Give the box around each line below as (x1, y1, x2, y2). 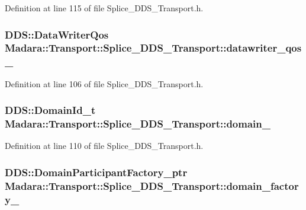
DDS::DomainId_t (5, 103, 96, 117)
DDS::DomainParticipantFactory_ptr (5, 164, 188, 179)
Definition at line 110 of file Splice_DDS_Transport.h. (5, 139, 204, 152)
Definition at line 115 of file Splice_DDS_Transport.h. (5, 2, 204, 14)
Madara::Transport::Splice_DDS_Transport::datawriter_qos (5, 40, 302, 55)
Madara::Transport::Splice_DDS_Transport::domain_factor (5, 178, 299, 193)
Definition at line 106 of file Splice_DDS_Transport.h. (5, 77, 204, 90)
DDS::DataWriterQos (5, 27, 109, 42)
